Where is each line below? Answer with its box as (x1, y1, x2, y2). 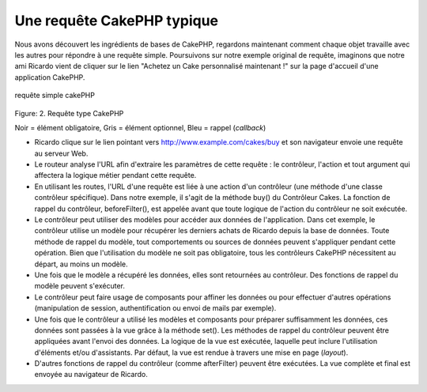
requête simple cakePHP (14, 91, 95, 100)
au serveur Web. (34, 149, 89, 158)
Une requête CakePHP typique (14, 12, 219, 29)
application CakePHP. (14, 72, 85, 82)
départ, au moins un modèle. (34, 259, 128, 269)
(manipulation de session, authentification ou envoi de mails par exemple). (34, 303, 277, 313)
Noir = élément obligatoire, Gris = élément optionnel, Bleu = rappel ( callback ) (14, 122, 266, 132)
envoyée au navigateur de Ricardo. (34, 370, 148, 379)
